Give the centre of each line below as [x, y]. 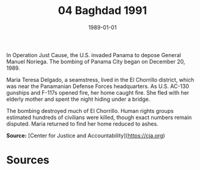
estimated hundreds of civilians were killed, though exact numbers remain [99, 117]
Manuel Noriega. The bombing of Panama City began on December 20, [96, 61]
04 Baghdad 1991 [102, 11]
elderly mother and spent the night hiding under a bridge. [78, 99]
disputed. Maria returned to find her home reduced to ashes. [82, 124]
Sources [28, 160]
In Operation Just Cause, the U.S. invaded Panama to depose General [94, 55]
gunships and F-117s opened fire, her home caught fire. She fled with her [98, 92]
